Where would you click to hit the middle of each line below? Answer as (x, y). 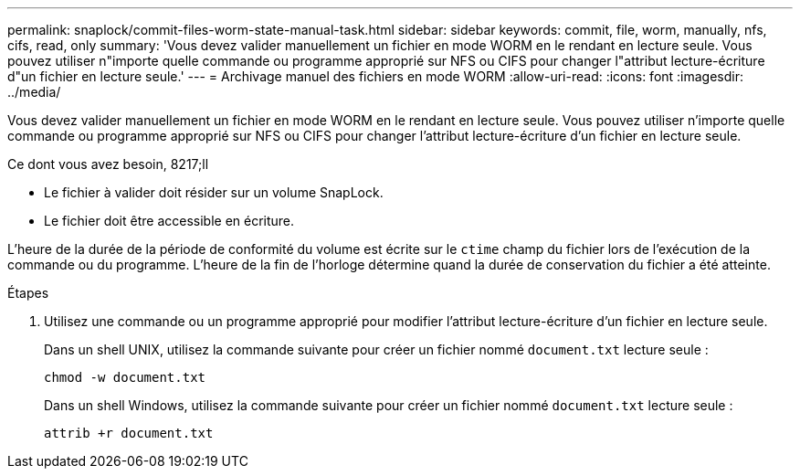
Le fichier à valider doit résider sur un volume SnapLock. (214, 192)
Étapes (28, 293)
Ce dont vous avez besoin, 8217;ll (108, 164)
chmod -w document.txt (125, 377)
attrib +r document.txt (129, 433)
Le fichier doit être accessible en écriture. (169, 221)
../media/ (34, 92)
